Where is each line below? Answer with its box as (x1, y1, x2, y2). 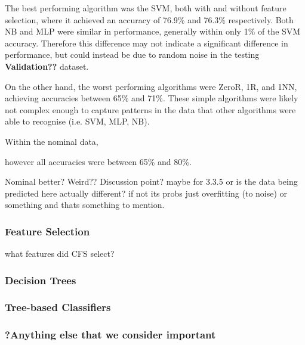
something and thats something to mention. (5, 198, 165, 211)
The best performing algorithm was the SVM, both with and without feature (5, 2, 286, 14)
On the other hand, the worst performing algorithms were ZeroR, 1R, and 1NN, (5, 80, 297, 92)
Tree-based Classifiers (5, 300, 111, 315)
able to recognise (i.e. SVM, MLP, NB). (5, 115, 150, 128)
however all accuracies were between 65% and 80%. (5, 155, 192, 167)
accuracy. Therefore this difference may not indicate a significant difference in (5, 36, 288, 49)
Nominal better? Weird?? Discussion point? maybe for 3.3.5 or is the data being (5, 175, 298, 188)
